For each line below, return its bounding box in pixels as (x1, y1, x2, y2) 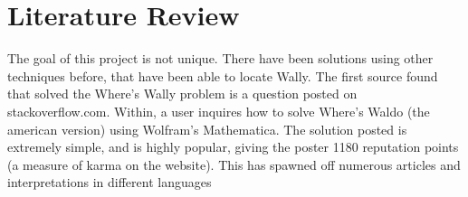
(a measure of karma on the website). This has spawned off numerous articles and (7, 155, 461, 174)
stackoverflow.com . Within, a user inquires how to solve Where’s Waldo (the (7, 101, 430, 120)
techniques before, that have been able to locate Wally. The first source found (7, 66, 438, 85)
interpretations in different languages (7, 173, 212, 192)
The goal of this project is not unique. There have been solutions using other (7, 49, 434, 68)
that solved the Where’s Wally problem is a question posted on (7, 84, 358, 103)
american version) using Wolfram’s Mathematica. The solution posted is (7, 119, 407, 138)
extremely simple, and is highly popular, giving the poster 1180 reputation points (7, 137, 459, 156)
